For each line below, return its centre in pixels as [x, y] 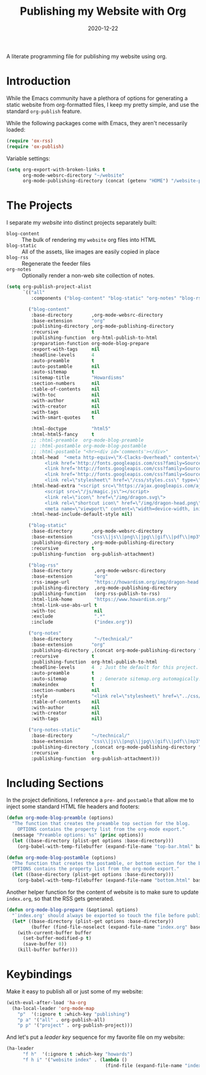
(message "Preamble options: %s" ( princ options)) [78, 835]
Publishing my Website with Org [103, 11]
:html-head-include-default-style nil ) [82, 514]
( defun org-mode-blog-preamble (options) [60, 818]
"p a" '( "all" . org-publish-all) [61, 1020]
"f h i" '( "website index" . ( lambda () [75, 1060]
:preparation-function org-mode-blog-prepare [90, 344]
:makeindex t [63, 685]
